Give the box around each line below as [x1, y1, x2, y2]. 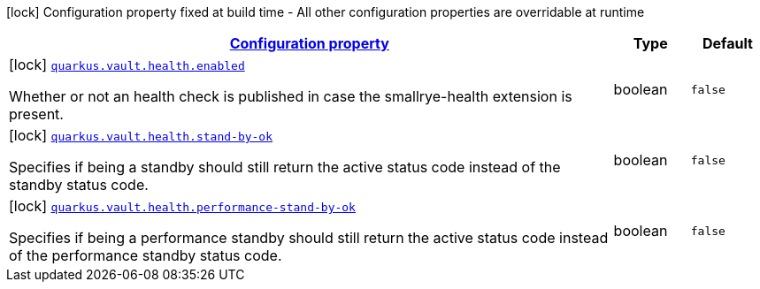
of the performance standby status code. [9, 247, 282, 264]
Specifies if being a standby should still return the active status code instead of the [9, 158, 561, 176]
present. [9, 105, 64, 123]
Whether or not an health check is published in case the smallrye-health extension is [9, 87, 572, 105]
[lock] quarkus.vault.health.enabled [9, 56, 245, 73]
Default [702, 34, 753, 52]
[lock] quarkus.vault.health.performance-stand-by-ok [9, 197, 356, 215]
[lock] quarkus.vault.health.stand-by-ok [9, 126, 273, 144]
